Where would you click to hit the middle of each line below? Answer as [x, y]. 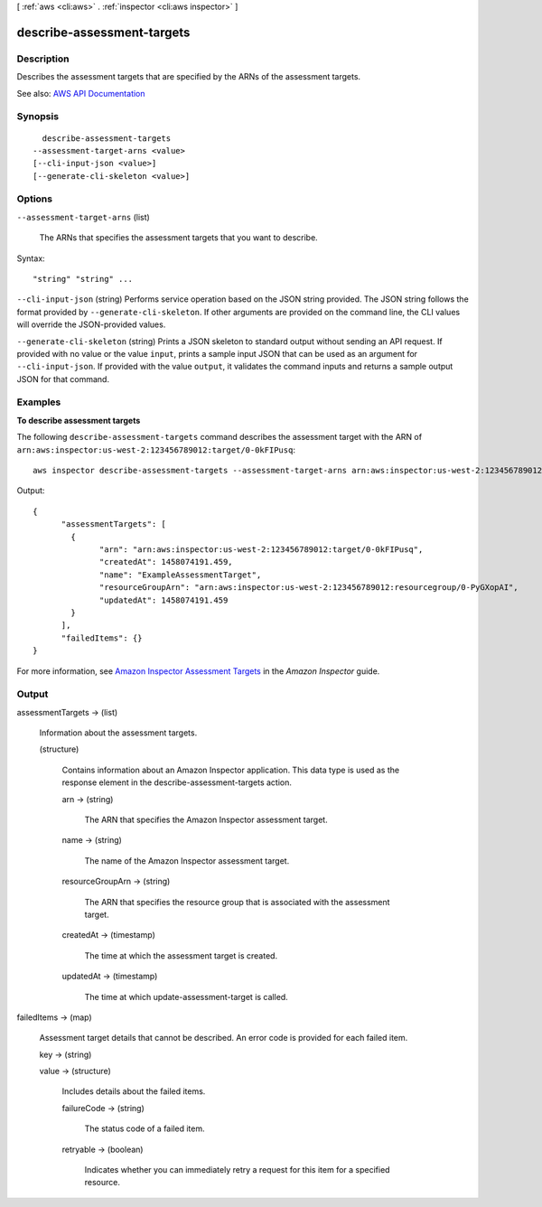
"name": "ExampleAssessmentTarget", [181, 575]
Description [43, 59]
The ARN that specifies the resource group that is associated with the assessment [237, 902]
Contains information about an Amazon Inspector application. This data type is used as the [231, 770]
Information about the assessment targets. [118, 733]
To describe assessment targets [79, 420]
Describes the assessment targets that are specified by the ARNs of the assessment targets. [189, 77]
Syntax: [31, 258]
